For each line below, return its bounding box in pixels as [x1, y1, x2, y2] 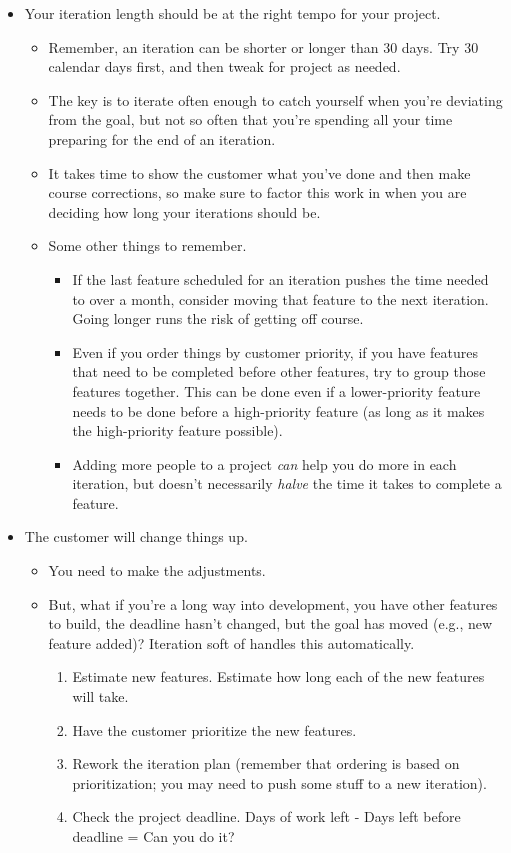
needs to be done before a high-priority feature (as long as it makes [72, 400, 485, 421]
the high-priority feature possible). [72, 420, 283, 441]
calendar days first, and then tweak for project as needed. [48, 56, 401, 77]
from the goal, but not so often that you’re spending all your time [48, 109, 453, 130]
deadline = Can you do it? [72, 826, 235, 846]
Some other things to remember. [48, 235, 247, 256]
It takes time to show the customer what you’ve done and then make [48, 162, 471, 183]
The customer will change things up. [24, 526, 248, 547]
